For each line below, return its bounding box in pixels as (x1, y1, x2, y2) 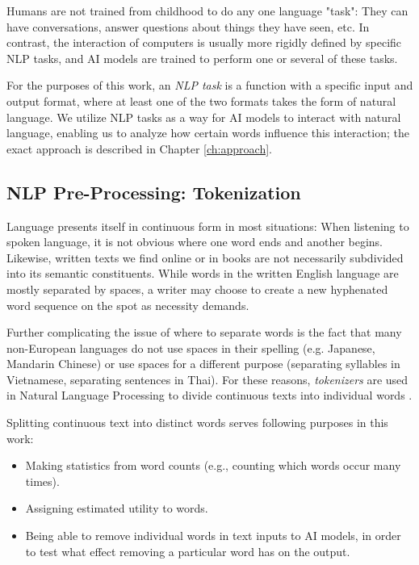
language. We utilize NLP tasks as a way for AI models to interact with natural (6, 108, 401, 125)
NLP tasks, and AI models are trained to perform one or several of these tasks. (6, 49, 398, 66)
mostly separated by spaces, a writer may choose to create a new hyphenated (6, 280, 388, 297)
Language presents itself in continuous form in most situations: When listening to (6, 217, 409, 234)
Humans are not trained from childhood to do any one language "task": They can (6, 2, 409, 19)
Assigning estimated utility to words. (25, 500, 208, 517)
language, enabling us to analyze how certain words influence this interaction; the (6, 124, 409, 141)
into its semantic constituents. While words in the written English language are (6, 265, 399, 282)
